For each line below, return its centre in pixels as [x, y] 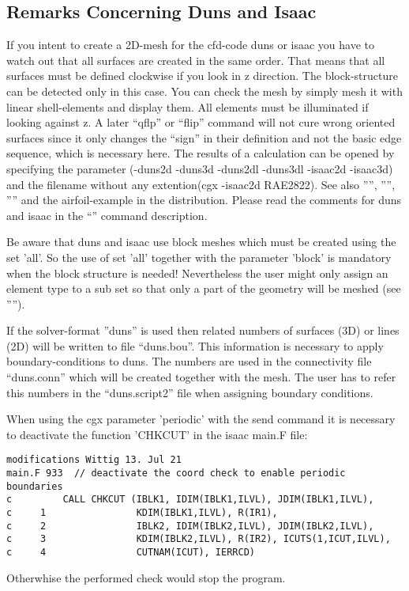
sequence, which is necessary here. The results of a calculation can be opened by [201, 153]
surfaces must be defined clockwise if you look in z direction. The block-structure [202, 76]
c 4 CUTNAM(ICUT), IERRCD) [131, 553]
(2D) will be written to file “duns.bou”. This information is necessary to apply [195, 345]
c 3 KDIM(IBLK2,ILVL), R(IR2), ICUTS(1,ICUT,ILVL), [199, 539]
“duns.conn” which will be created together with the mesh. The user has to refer [201, 377]
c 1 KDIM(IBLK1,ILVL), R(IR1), [142, 513]
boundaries [35, 486]
